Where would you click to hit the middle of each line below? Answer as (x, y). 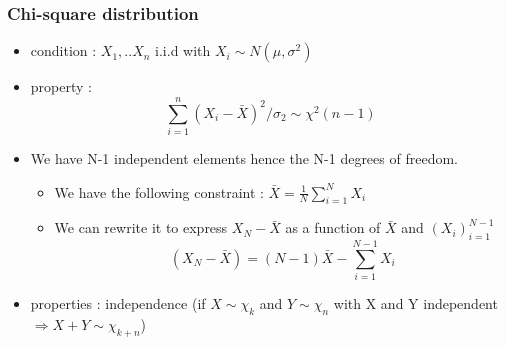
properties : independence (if (118, 303)
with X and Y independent (415, 303)
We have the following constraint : (159, 191)
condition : (63, 50)
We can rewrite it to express (141, 227)
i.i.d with (183, 50)
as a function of (333, 227)
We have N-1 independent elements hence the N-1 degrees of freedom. (244, 157)
